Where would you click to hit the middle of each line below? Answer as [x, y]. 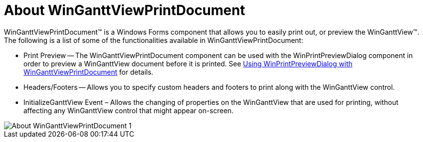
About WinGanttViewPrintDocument [125, 10]
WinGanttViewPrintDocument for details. [88, 72]
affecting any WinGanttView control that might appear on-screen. [129, 110]
